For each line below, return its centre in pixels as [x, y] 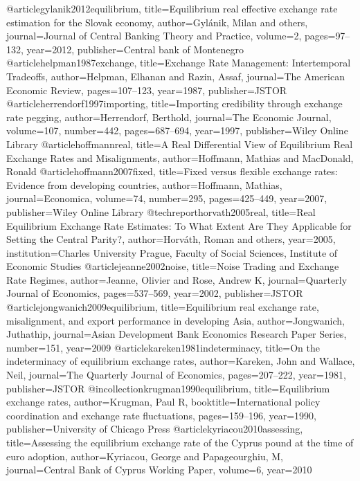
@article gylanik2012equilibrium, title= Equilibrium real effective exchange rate [172, 8]
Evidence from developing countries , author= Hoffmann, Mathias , [144, 184]
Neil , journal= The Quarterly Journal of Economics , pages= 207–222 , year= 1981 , [176, 375]
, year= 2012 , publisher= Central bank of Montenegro [132, 49]
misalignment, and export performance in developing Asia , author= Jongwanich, [176, 320]
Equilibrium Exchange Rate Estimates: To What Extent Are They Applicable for [179, 225]
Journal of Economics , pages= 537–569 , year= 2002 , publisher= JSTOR [155, 293]
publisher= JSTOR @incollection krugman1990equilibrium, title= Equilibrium [168, 388]
